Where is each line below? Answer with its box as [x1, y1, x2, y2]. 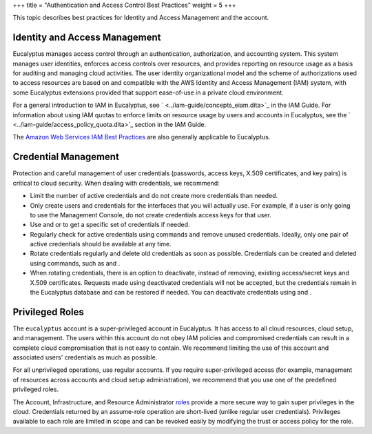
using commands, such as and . [30, 259, 121, 267]
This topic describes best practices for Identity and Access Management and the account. [12, 14, 269, 22]
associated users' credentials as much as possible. [12, 353, 158, 362]
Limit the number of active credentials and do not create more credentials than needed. [30, 192, 278, 200]
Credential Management [12, 151, 120, 163]
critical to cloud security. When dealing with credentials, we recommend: [12, 179, 220, 187]
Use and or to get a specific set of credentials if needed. [30, 221, 190, 229]
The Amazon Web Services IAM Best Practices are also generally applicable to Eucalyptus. [12, 133, 271, 141]
